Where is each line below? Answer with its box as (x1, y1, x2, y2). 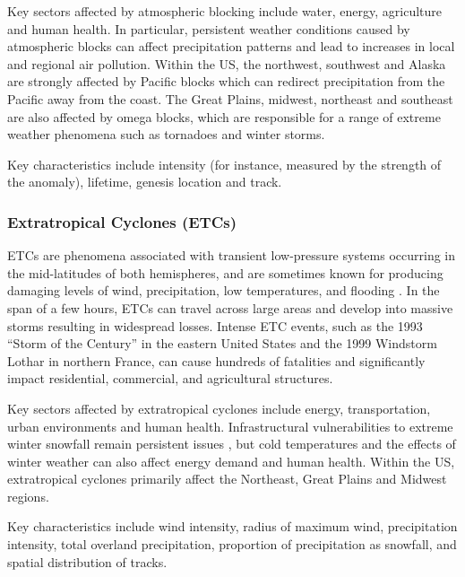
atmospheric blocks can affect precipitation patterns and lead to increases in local (7, 37, 455, 56)
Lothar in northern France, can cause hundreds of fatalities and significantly (7, 351, 426, 370)
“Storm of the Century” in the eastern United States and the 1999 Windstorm (7, 334, 437, 353)
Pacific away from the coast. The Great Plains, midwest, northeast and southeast (7, 89, 453, 108)
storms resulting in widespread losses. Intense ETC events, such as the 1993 (7, 316, 423, 335)
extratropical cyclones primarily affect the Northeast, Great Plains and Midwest (7, 469, 447, 488)
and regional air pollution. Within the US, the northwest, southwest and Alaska (7, 54, 446, 73)
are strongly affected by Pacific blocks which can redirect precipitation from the (7, 72, 445, 91)
